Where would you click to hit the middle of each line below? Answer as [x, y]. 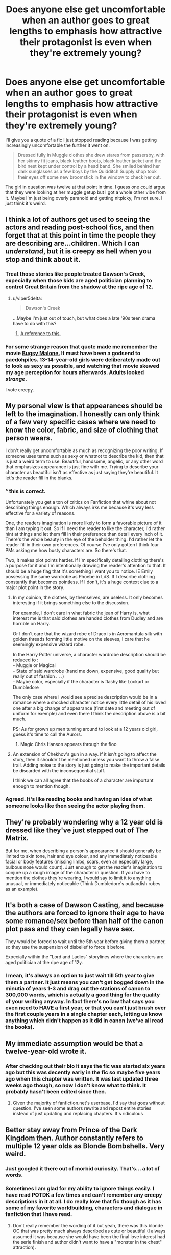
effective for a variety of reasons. [40, 513]
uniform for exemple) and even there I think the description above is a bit [89, 714]
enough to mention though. [41, 786]
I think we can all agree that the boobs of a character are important [83, 780]
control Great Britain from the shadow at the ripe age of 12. [79, 287]
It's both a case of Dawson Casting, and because [85, 905]
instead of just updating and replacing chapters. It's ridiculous [78, 1114]
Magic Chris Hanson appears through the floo [68, 744]
